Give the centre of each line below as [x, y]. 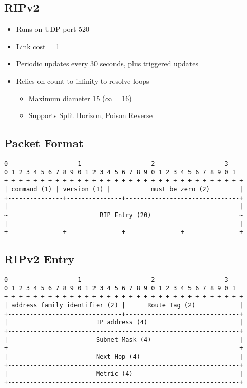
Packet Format [44, 143]
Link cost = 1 [38, 46]
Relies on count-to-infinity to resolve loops [83, 80]
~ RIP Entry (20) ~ [124, 215]
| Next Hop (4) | [124, 356]
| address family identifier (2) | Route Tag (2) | [124, 306]
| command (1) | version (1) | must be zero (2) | [124, 189]
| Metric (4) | [124, 374]
